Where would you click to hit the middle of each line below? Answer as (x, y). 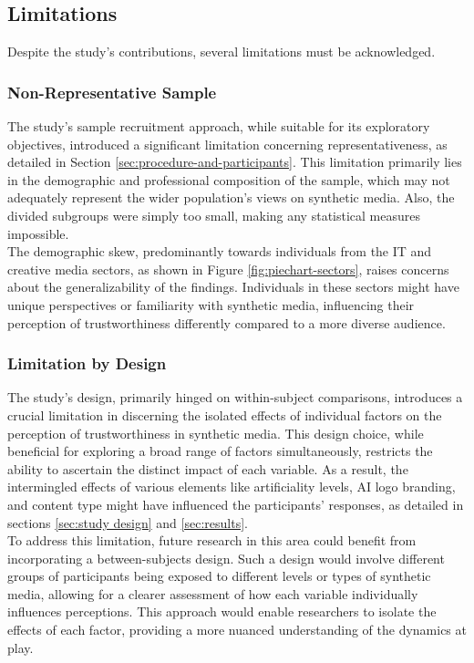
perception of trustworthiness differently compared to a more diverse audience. (227, 322)
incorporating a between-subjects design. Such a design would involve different (226, 558)
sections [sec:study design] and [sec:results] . (128, 522)
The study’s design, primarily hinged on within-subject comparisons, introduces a (235, 397)
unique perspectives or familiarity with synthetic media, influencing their (211, 304)
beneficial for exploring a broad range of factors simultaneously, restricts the (220, 451)
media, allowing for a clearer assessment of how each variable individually (213, 593)
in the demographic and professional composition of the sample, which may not (229, 179)
